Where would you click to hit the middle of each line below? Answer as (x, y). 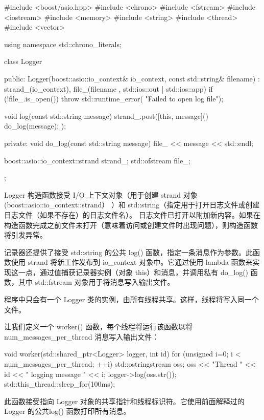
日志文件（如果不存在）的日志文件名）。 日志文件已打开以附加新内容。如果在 (132, 214)
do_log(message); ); (35, 126)
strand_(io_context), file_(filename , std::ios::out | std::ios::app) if (109, 88)
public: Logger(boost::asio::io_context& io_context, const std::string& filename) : (132, 78)
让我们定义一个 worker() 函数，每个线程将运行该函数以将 (99, 327)
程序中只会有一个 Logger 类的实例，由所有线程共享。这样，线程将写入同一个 (131, 299)
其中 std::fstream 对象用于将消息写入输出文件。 (96, 282)
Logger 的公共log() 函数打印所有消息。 (67, 411)
